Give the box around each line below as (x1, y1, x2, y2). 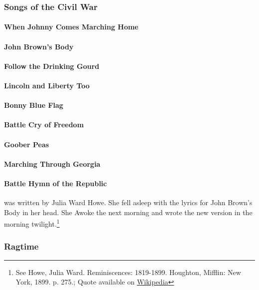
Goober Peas (4, 139, 49, 149)
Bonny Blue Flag (4, 100, 63, 110)
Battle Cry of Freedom (4, 119, 84, 130)
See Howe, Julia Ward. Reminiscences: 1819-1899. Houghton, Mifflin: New (15, 267, 241, 277)
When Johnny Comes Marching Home (4, 21, 138, 32)
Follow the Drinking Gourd (4, 60, 100, 71)
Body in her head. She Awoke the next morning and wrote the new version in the (4, 207, 253, 217)
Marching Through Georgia (4, 158, 101, 169)
